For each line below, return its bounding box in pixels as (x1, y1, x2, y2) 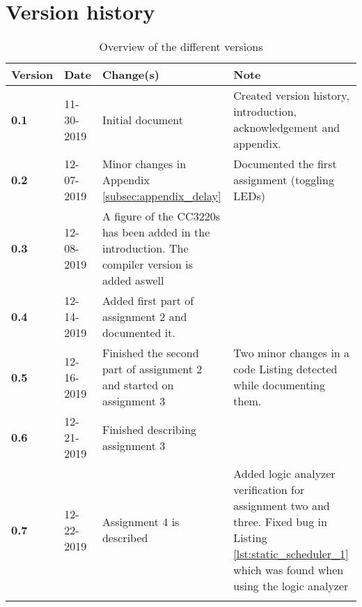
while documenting (233, 377, 325, 394)
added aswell (102, 272, 164, 289)
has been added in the (102, 224, 210, 241)
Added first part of (102, 292, 194, 309)
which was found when (233, 562, 344, 578)
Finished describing (102, 421, 197, 437)
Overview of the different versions (99, 38, 263, 55)
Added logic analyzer (233, 465, 336, 482)
